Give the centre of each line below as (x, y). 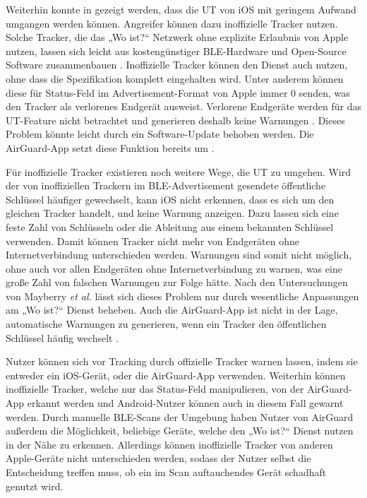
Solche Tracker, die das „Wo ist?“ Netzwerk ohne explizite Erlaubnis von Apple (177, 37)
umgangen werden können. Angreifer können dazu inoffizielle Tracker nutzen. (172, 23)
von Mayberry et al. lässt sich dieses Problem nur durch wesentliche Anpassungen (182, 296)
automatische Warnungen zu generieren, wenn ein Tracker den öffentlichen (166, 324)
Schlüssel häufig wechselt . (62, 337)
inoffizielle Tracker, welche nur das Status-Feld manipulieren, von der (155, 389)
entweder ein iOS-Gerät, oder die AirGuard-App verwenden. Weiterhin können (176, 375)
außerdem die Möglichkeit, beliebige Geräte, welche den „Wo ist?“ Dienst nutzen (180, 431)
